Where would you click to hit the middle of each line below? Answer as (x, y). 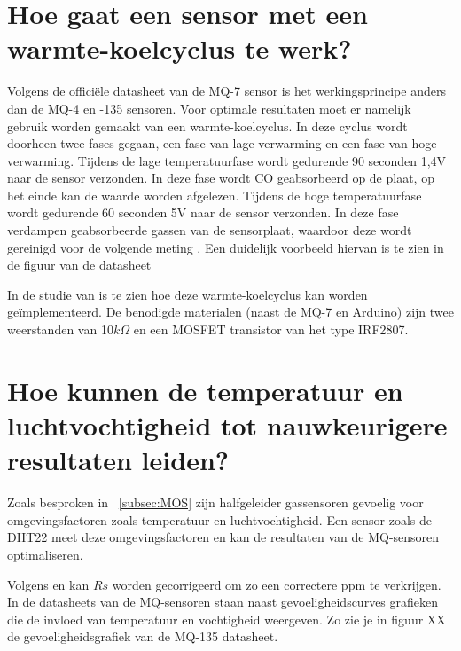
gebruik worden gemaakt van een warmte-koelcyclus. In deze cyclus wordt (207, 125)
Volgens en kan (48, 584)
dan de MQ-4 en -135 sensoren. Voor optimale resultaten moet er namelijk (209, 108)
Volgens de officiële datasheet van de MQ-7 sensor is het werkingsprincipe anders (227, 91)
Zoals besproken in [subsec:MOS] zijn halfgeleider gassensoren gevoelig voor (215, 502)
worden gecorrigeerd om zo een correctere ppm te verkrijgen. (277, 584)
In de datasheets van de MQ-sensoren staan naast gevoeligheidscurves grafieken (223, 602)
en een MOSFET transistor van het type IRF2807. (271, 329)
